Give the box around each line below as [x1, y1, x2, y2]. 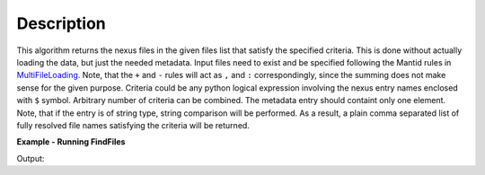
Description [16, 13, 107, 33]
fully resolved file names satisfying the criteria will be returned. [16, 119, 251, 130]
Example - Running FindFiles [16, 136, 126, 147]
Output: [16, 153, 45, 163]
